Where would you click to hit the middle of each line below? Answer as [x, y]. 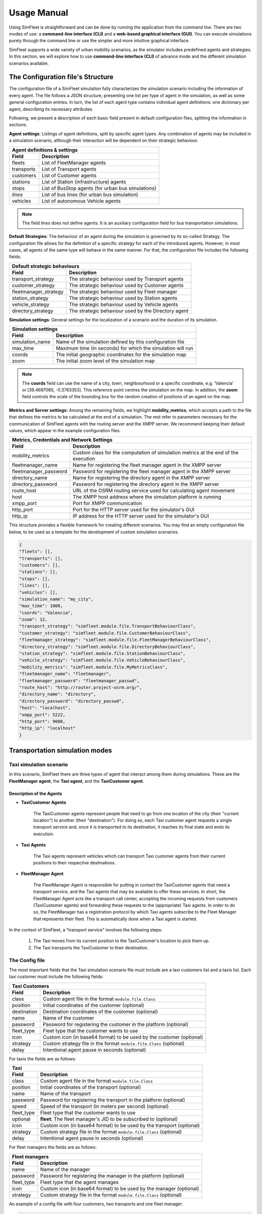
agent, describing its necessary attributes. [51, 109]
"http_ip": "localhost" [48, 728]
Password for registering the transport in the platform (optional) [113, 1100]
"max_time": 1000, [41, 606]
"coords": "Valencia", [46, 613]
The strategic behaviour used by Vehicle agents [123, 304]
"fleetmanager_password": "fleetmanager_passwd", [79, 681]
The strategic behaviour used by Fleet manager [123, 291]
